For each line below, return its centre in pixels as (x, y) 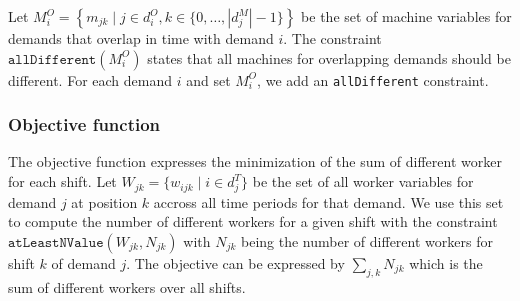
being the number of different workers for (367, 240)
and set (208, 79)
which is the (446, 262)
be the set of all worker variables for (363, 181)
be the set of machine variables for (406, 16)
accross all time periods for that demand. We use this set (328, 201)
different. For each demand (90, 79)
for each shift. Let (62, 181)
